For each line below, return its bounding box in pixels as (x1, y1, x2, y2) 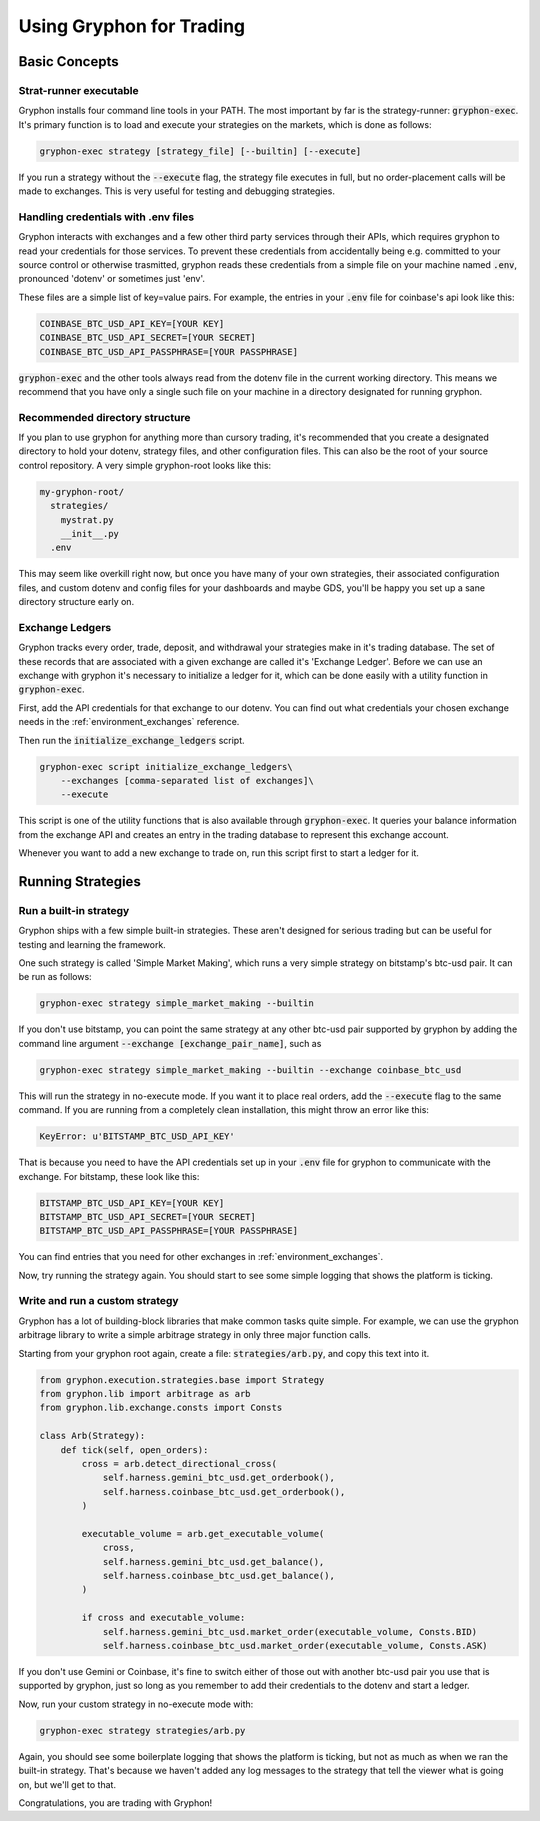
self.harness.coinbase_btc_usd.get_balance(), (102, 1570, 335, 1582)
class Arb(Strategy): (39, 1430, 146, 1442)
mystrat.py (60, 514, 114, 525)
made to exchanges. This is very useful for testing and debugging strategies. (18, 185, 335, 197)
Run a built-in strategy (18, 903, 130, 917)
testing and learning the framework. (18, 938, 167, 950)
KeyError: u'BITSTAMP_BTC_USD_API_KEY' (39, 1131, 235, 1142)
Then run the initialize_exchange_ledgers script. (18, 734, 245, 746)
